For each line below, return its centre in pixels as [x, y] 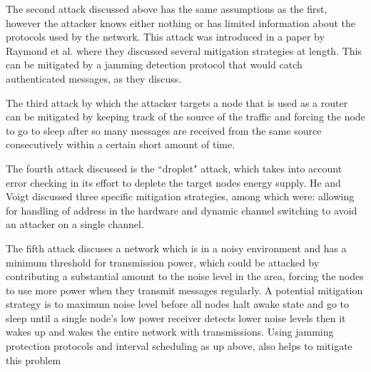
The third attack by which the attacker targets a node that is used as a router [177, 102]
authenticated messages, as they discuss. [94, 78]
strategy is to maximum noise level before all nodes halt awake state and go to [178, 304]
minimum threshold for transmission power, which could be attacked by [163, 262]
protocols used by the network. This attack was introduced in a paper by [165, 37]
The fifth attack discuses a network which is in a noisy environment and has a [176, 248]
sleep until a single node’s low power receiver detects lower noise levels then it [176, 317]
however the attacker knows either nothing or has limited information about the [181, 22]
